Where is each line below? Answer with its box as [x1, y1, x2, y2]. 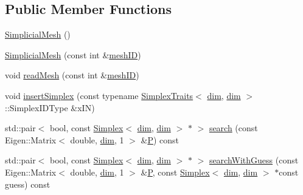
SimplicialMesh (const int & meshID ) [5, 48, 141, 61]
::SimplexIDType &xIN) [5, 101, 95, 114]
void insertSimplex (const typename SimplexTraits [5, 89, 193, 101]
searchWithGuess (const [209, 154, 299, 166]
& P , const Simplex [141, 165, 210, 178]
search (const [209, 121, 258, 134]
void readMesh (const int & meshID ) [5, 69, 139, 81]
